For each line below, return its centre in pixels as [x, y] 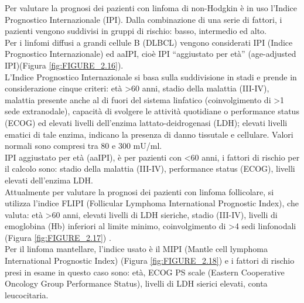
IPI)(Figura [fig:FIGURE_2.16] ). [64, 65]
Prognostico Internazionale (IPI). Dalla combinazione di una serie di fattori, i [144, 19]
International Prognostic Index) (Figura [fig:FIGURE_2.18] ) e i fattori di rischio [150, 261]
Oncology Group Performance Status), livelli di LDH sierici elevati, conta [136, 283]
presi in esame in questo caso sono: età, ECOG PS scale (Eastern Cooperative [145, 272]
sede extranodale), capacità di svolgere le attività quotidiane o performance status [152, 111]
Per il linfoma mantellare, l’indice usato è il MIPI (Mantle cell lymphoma [136, 249]
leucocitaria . [27, 295]
